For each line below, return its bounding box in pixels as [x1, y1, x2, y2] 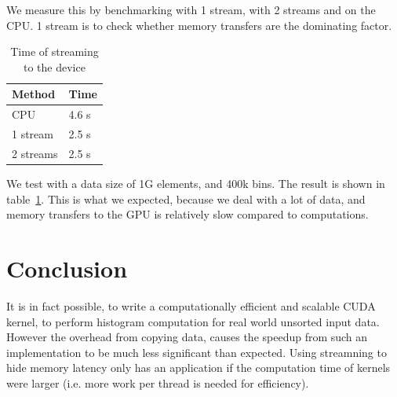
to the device [24, 58, 86, 75]
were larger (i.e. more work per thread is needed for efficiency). [6, 374, 309, 391]
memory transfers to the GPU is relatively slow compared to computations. [6, 206, 369, 222]
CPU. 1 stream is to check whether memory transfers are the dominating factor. [6, 17, 392, 33]
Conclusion [6, 252, 128, 284]
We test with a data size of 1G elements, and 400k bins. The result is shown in [6, 175, 385, 191]
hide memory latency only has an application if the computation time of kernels [6, 359, 391, 376]
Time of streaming [10, 43, 99, 60]
